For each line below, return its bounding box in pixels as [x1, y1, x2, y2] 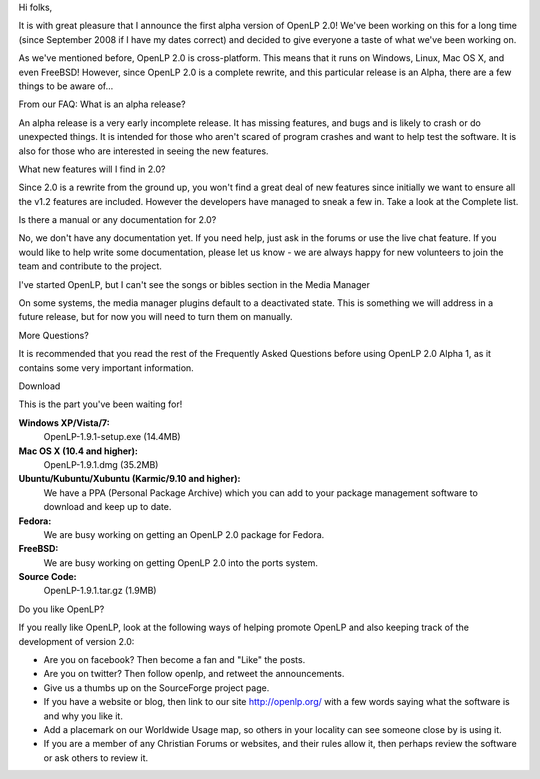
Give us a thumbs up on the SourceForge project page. [43, 681, 270, 694]
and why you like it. [43, 710, 124, 722]
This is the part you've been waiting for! [18, 398, 183, 410]
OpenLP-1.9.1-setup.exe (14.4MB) [43, 431, 181, 443]
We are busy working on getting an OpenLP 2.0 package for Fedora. [43, 528, 325, 540]
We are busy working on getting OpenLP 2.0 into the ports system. [43, 556, 319, 569]
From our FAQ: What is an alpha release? [18, 98, 186, 110]
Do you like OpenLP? [18, 603, 105, 615]
